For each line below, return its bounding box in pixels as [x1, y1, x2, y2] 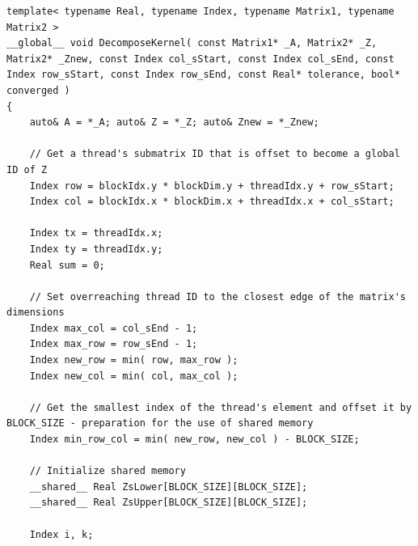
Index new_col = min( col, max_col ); [29, 370, 239, 382]
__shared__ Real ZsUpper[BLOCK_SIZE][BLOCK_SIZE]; [29, 497, 308, 509]
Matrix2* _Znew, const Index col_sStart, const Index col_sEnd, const [6, 53, 395, 65]
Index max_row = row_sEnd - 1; [29, 338, 198, 350]
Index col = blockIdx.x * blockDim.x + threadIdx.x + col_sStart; [29, 196, 395, 208]
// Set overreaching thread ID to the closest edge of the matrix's [29, 290, 406, 303]
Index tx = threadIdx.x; [29, 227, 163, 239]
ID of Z [6, 163, 48, 176]
